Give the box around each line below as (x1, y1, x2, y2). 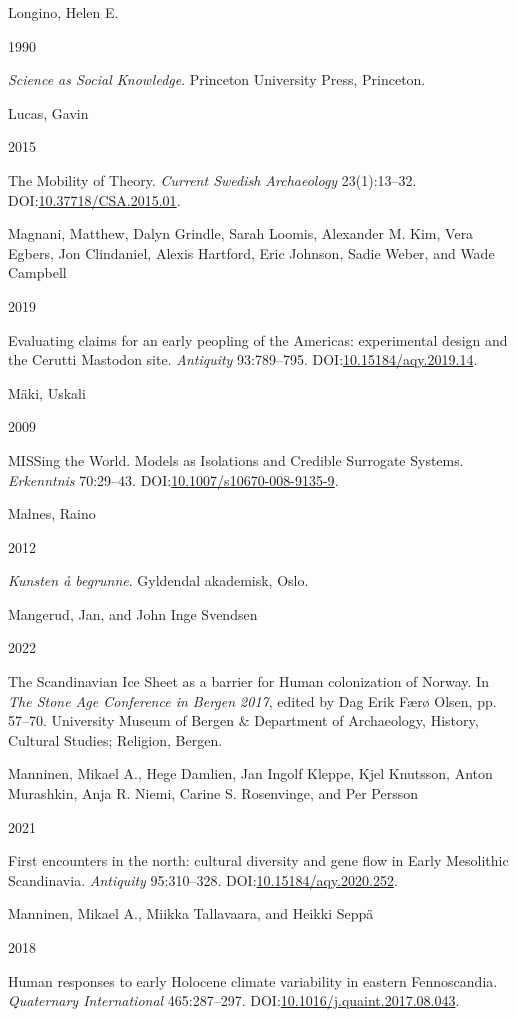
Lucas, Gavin (8, 102, 89, 123)
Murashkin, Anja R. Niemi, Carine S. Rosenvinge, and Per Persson (8, 783, 418, 804)
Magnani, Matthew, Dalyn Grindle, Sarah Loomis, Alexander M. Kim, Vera (8, 223, 474, 244)
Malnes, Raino (8, 503, 96, 524)
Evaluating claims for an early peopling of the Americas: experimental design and (8, 329, 508, 350)
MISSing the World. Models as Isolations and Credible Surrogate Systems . (8, 449, 464, 470)
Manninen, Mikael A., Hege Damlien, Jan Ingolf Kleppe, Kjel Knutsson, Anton (8, 763, 493, 784)
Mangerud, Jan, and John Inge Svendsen (8, 603, 258, 624)
